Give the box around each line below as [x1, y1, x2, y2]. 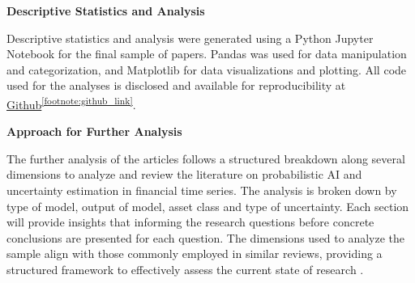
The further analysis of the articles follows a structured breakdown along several [6, 150, 405, 167]
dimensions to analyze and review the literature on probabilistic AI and [6, 166, 362, 183]
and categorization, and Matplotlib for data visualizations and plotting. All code [6, 61, 407, 78]
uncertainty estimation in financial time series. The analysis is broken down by [6, 182, 397, 198]
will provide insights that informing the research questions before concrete [6, 213, 374, 230]
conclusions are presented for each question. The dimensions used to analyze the [6, 229, 405, 246]
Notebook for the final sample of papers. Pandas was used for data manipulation [6, 45, 407, 62]
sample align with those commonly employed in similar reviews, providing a [6, 245, 383, 262]
